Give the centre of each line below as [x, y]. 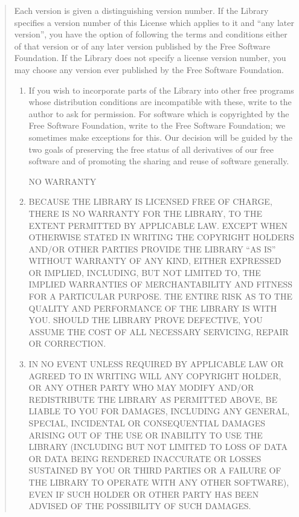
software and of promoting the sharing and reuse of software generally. [159, 161]
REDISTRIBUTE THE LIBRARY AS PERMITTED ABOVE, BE [153, 399]
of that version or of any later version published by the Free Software [142, 46]
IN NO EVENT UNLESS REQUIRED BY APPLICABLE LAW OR [156, 364]
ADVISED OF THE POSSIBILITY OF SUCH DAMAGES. [140, 506]
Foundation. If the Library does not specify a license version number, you [150, 58]
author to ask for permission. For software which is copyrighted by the [159, 113]
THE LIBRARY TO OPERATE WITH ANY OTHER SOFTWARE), [159, 482]
